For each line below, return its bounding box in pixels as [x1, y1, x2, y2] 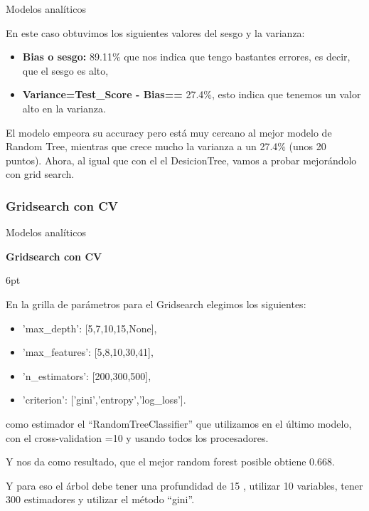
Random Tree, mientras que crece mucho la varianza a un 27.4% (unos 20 [6, 139, 326, 154]
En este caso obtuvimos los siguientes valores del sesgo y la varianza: [6, 25, 305, 40]
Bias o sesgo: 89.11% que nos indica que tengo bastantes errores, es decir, [22, 49, 351, 64]
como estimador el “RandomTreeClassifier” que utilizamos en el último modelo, [6, 416, 352, 431]
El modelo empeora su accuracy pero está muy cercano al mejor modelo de [6, 125, 332, 139]
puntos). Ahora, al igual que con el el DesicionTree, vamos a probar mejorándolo [6, 152, 357, 167]
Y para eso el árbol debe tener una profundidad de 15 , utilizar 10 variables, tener [6, 478, 363, 492]
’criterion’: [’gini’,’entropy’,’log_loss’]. [22, 392, 186, 407]
